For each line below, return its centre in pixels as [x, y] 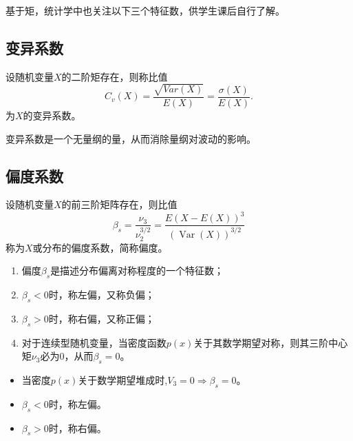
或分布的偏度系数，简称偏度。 [100, 247]
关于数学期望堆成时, [123, 379]
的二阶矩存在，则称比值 [115, 76]
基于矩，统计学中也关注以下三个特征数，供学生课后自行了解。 [145, 10]
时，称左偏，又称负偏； [101, 294]
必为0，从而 [67, 356]
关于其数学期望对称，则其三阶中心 [271, 342]
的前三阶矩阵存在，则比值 [119, 204]
